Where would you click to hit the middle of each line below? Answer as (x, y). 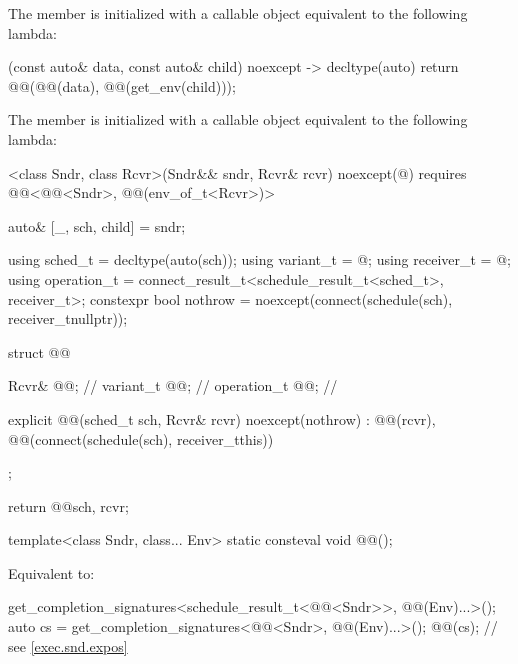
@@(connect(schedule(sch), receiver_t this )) (141, 438)
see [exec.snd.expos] (68, 645)
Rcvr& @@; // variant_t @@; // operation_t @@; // (173, 385)
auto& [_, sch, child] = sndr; (97, 225)
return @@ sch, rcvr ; (68, 505)
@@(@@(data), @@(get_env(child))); (122, 85)
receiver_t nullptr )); (68, 318)
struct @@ (39, 351)
